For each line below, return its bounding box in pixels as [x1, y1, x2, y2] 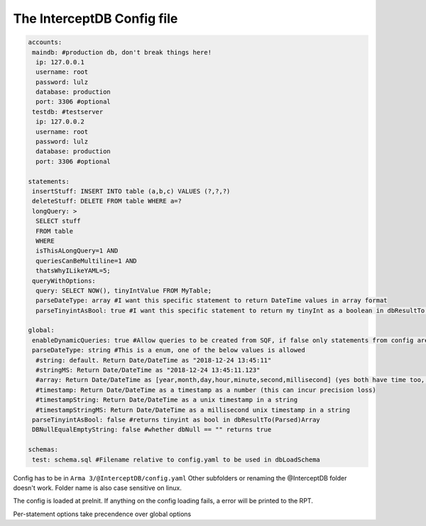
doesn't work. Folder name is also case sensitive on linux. [13, 483, 182, 492]
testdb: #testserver [32, 107, 104, 116]
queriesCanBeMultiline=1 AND [35, 256, 138, 265]
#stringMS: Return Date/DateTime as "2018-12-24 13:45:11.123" [35, 366, 261, 374]
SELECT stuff [35, 217, 81, 225]
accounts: [28, 38, 62, 46]
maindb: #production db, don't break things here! [32, 48, 212, 56]
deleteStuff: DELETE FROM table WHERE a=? [32, 197, 182, 205]
